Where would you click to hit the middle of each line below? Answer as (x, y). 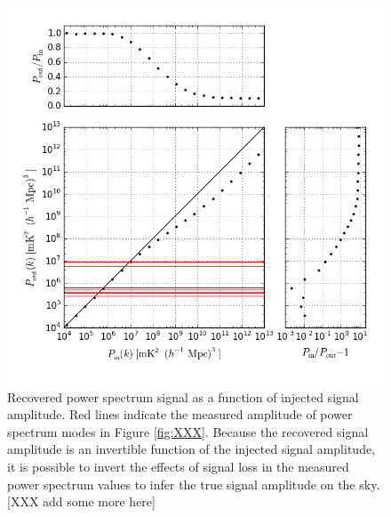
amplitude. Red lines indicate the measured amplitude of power (180, 414)
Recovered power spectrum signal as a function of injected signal (183, 396)
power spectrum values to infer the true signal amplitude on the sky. (194, 484)
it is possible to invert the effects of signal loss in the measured (178, 466)
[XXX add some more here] (81, 501)
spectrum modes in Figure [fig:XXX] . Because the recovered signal (188, 431)
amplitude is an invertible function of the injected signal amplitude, (192, 449)
